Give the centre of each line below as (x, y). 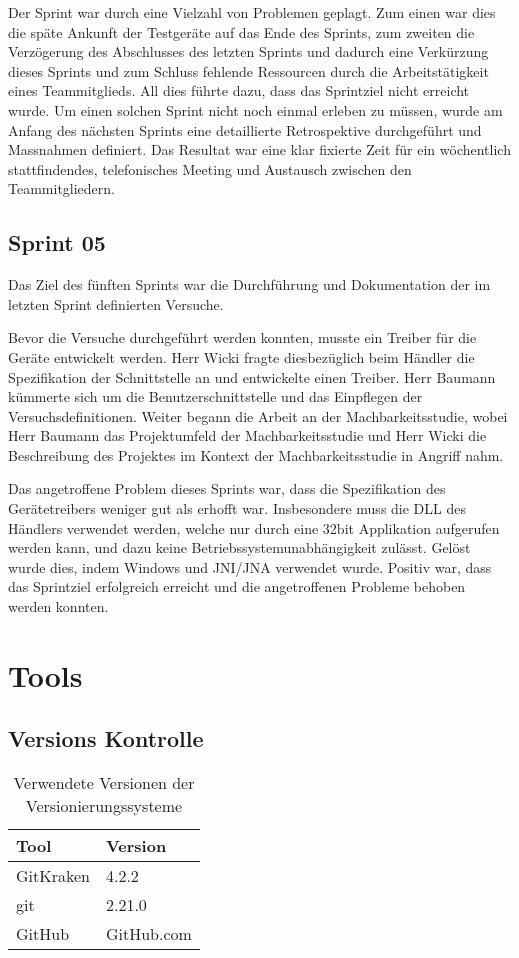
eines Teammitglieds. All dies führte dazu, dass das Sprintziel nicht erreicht (239, 90)
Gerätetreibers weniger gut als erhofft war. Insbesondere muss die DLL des (237, 508)
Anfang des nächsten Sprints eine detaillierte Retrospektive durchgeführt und (245, 129)
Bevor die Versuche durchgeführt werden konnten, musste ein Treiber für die (242, 337)
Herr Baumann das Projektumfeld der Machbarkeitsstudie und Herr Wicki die (247, 435)
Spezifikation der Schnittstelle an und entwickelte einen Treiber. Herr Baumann (252, 376)
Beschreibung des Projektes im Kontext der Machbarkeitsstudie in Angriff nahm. (256, 454)
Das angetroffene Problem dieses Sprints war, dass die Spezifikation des (227, 488)
